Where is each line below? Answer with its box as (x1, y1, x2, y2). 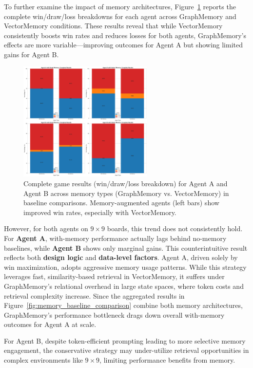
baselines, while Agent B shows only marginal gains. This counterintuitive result (4, 242, 248, 253)
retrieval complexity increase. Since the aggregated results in (4, 290, 185, 301)
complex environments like (4, 355, 83, 365)
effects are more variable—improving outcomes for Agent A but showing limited (4, 40, 243, 50)
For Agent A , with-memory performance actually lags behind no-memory (4, 233, 227, 243)
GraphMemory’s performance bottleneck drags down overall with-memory (4, 309, 225, 320)
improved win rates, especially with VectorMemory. (23, 207, 176, 217)
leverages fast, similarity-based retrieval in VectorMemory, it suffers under (4, 271, 225, 281)
